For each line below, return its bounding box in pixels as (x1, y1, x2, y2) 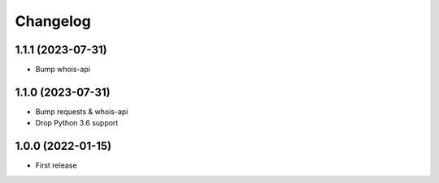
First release (35, 160, 77, 170)
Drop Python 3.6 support (35, 118, 119, 128)
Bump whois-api (35, 65, 91, 74)
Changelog (15, 12, 91, 30)
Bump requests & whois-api (35, 106, 128, 117)
